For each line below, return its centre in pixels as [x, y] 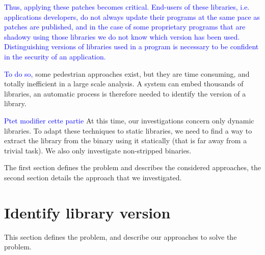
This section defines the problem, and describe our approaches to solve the [121, 236]
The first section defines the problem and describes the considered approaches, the [132, 167]
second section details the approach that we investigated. [93, 177]
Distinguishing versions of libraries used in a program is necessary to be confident [131, 46]
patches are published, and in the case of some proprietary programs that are [125, 27]
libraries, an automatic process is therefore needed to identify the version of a [125, 93]
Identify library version [87, 212]
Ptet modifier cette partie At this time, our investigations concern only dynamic [129, 120]
